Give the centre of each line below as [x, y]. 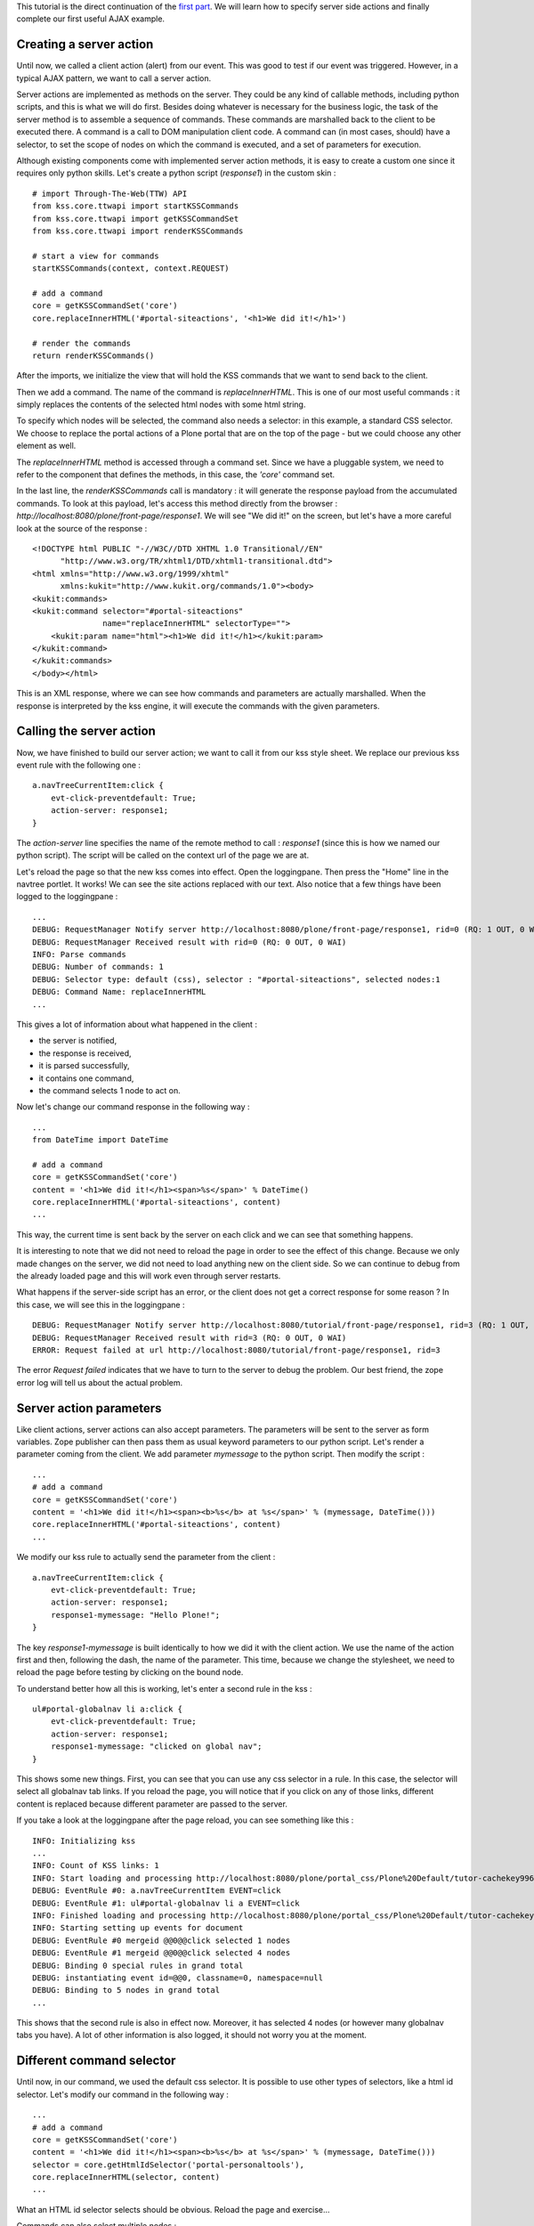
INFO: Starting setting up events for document [138, 1928]
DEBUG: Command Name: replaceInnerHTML [119, 992]
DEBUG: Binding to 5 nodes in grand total [126, 1990]
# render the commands [82, 343]
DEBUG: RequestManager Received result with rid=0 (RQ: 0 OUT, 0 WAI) [190, 942]
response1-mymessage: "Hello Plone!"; [135, 1615]
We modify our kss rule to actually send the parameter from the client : [146, 1557]
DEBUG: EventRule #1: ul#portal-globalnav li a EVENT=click [166, 1903]
